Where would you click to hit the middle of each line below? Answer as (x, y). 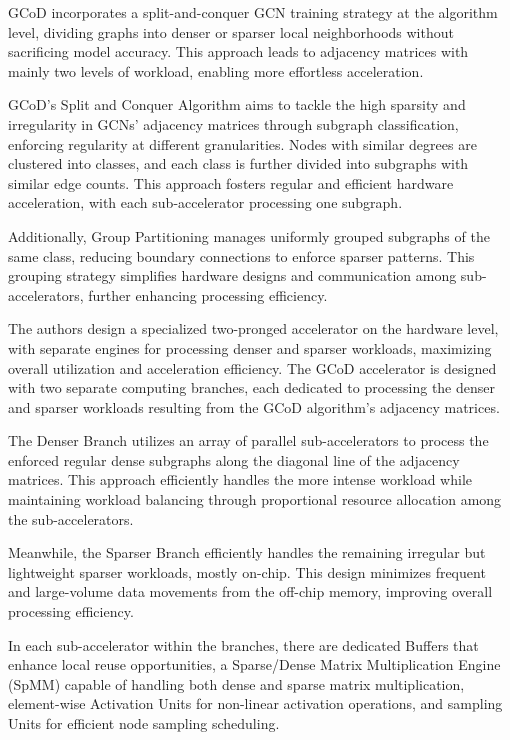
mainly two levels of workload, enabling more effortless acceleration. (216, 70)
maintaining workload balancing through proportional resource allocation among (255, 499)
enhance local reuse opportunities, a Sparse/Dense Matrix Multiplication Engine (254, 664)
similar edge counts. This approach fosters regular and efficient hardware (231, 182)
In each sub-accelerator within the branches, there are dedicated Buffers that (243, 644)
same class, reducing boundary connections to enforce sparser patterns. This (241, 255)
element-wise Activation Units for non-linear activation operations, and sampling (255, 703)
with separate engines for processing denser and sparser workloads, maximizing (250, 347)
